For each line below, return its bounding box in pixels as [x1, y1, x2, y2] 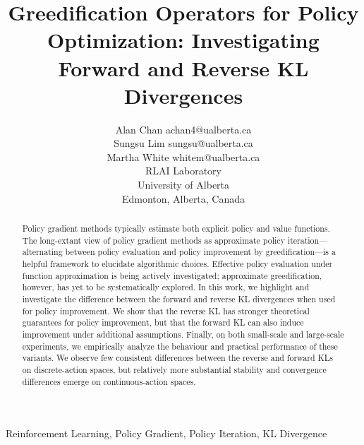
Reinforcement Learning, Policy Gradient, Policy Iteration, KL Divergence [6, 426, 327, 441]
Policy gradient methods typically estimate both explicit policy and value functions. [22, 222, 330, 235]
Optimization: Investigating [47, 25, 320, 54]
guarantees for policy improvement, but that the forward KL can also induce [22, 316, 304, 328]
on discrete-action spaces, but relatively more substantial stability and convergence [22, 363, 327, 375]
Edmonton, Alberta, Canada [121, 191, 245, 206]
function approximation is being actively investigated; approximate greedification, [22, 269, 322, 281]
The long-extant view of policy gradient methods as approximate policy [22, 234, 285, 246]
